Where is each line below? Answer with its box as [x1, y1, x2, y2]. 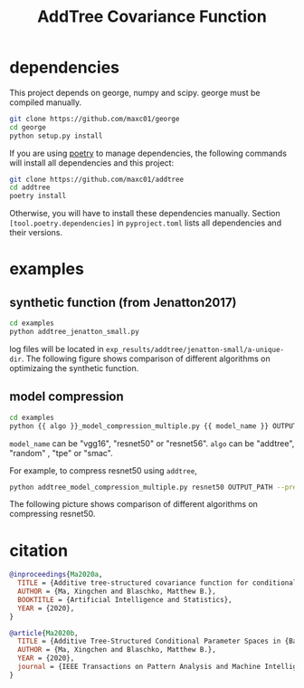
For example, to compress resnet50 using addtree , [9, 464, 197, 476]
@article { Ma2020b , [9, 628, 79, 637]
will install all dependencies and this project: [9, 157, 175, 168]
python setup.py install [9, 131, 103, 140]
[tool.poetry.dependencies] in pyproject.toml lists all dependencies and [9, 217, 282, 228]
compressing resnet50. [9, 509, 96, 520]
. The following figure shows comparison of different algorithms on [21, 353, 271, 364]
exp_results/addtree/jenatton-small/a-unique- [105, 345, 285, 354]
